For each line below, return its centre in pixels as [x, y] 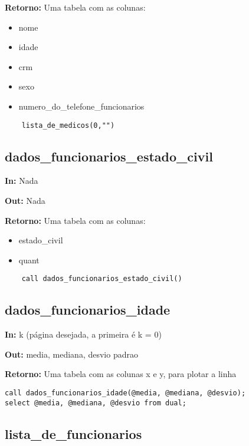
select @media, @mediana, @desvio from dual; [96, 403]
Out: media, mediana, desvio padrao [71, 354]
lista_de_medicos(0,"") [68, 125]
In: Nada [22, 181]
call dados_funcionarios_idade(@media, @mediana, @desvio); [125, 393]
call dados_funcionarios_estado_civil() [102, 279]
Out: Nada [25, 201]
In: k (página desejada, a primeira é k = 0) [83, 334]
